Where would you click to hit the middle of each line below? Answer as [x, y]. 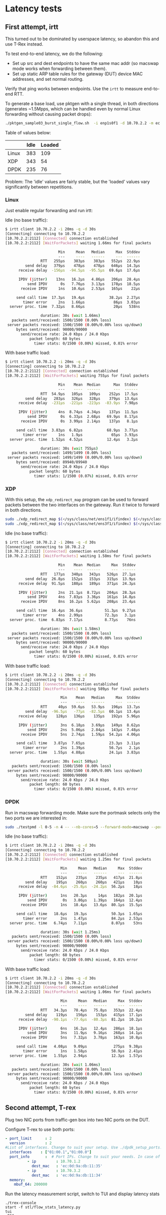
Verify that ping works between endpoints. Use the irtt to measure [74, 89]
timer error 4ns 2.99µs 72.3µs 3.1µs [79, 615]
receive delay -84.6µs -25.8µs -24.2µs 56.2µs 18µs [80, 887]
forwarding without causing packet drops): [49, 114]
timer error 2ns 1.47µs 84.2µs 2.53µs [83, 918]
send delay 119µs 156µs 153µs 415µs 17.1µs [83, 1015]
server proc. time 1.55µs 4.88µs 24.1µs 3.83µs [75, 752]
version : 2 [31, 1143]
